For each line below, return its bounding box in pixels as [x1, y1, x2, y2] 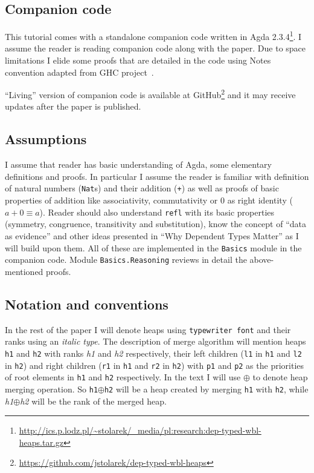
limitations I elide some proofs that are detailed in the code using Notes [5, 54, 271, 67]
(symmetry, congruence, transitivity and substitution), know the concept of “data [5, 217, 307, 230]
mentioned [5, 265, 43, 277]
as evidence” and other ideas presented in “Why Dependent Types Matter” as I [5, 229, 299, 242]
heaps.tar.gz [19, 435, 64, 448]
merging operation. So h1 [5, 382, 98, 395]
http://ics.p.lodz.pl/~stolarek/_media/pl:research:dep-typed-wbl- [19, 424, 261, 437]
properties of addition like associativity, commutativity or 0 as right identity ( [5, 194, 293, 207]
